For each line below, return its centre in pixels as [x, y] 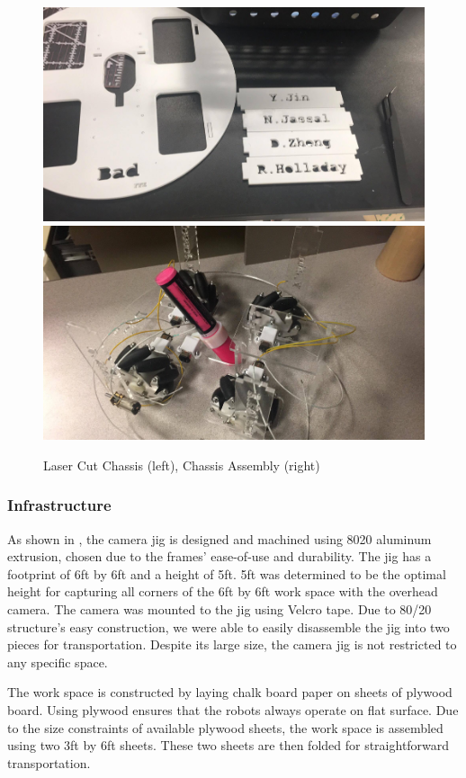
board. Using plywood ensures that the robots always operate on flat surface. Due [233, 709]
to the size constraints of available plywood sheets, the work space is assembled [225, 727]
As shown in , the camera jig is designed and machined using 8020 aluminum [220, 538]
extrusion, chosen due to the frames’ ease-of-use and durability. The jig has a [220, 556]
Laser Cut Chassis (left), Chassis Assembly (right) [182, 465]
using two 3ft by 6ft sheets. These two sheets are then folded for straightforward [229, 745]
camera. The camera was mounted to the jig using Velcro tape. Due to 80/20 [220, 608]
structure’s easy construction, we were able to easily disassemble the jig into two [229, 626]
